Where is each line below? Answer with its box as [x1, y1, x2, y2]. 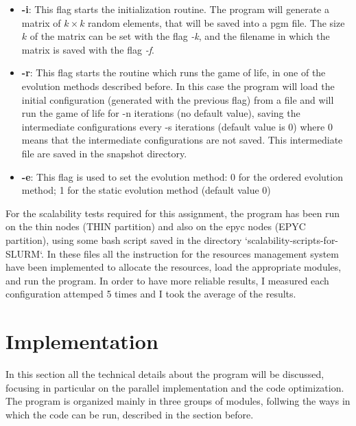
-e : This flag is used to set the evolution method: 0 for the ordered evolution [21, 169, 343, 183]
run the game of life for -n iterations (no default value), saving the [21, 106, 300, 120]
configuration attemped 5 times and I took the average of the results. [5, 287, 296, 301]
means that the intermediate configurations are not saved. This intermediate [21, 133, 343, 147]
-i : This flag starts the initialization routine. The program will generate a [21, 2, 329, 16]
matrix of [21, 15, 61, 30]
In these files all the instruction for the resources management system [47, 246, 339, 260]
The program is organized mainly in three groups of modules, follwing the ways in [5, 394, 351, 408]
